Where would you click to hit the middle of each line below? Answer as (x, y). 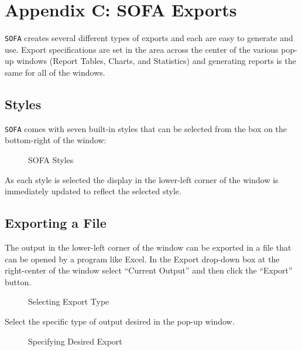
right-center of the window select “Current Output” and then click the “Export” (149, 270)
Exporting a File (56, 223)
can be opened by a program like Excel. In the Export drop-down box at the (142, 259)
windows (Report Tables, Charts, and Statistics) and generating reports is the (156, 61)
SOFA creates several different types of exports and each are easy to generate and (149, 38)
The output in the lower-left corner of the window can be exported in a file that (148, 247)
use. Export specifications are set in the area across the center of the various (142, 49)
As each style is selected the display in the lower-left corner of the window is (142, 179)
